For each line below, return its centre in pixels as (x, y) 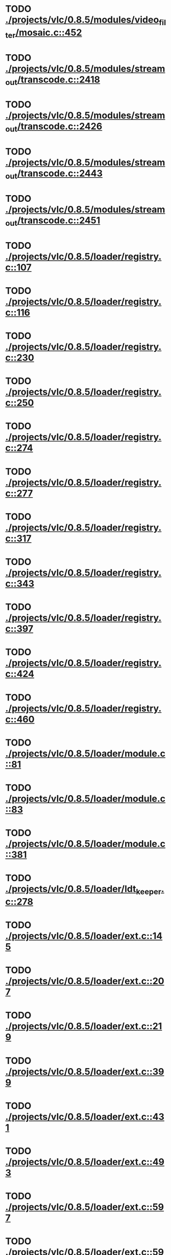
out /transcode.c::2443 (54, 174)
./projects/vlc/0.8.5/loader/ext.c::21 (84, 1026)
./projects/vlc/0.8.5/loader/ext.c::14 (84, 936)
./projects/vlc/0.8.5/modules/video (82, 20)
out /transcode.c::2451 (53, 221)
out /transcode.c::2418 (53, 80)
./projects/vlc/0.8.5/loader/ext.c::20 (85, 981)
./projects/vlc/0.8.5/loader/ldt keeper (83, 890)
